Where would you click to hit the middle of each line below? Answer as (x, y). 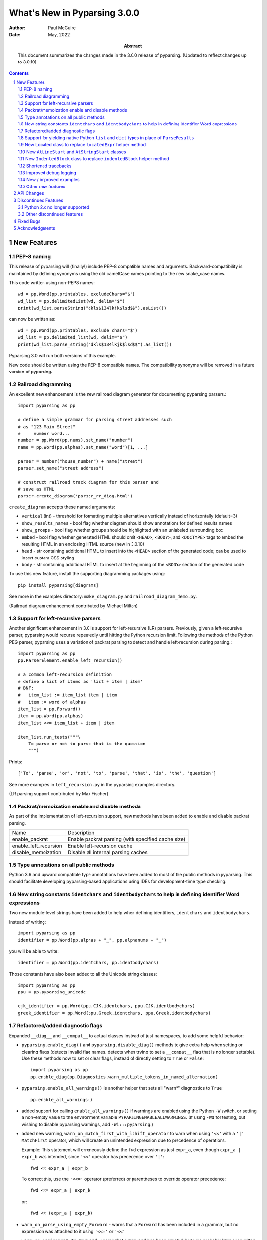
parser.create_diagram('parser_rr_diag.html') (75, 496)
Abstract (133, 46)
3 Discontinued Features (39, 200)
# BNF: (26, 688)
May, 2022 (59, 34)
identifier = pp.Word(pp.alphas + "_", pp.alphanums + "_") (92, 940)
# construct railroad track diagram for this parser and (89, 482)
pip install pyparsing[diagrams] (58, 585)
